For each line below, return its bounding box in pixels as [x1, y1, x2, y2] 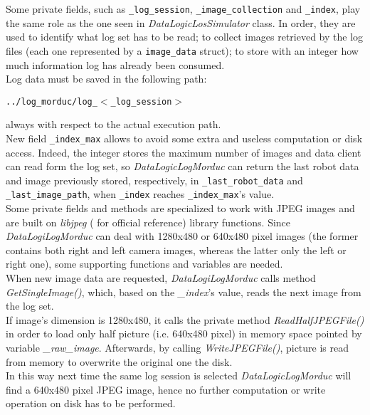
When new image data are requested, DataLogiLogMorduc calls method [6, 270, 316, 285]
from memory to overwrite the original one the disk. [6, 354, 233, 369]
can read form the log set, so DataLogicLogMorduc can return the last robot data [6, 159, 359, 174]
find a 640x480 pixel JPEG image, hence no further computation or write [6, 382, 326, 396]
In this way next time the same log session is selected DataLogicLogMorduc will [6, 368, 351, 383]
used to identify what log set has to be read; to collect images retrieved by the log [6, 29, 364, 44]
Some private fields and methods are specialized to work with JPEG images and [6, 201, 355, 216]
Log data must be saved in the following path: [6, 71, 207, 86]
